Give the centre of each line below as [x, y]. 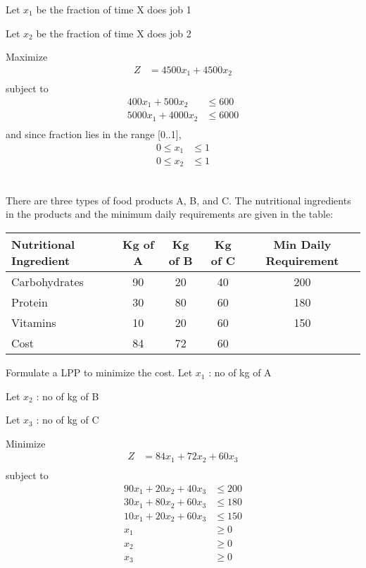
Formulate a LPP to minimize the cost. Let [99, 372]
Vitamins [34, 323]
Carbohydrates [48, 282]
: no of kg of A [240, 372]
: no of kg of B [68, 396]
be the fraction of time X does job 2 [114, 33]
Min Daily [302, 245]
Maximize [27, 57]
